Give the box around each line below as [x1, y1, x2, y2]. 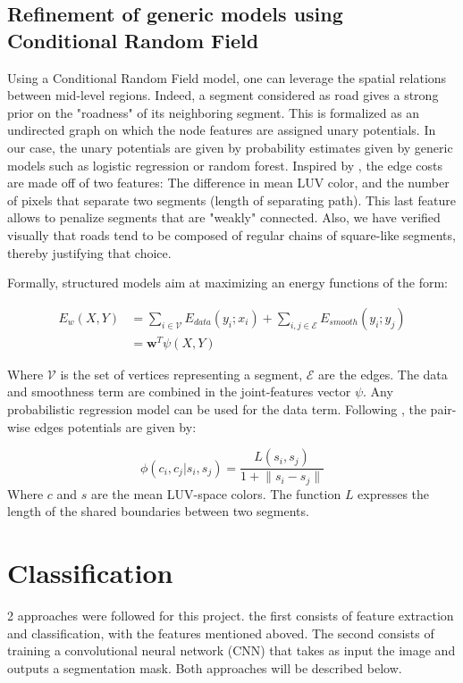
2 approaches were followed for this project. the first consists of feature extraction [7, 606, 454, 625]
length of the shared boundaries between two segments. [7, 502, 309, 521]
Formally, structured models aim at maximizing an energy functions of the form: [7, 273, 448, 292]
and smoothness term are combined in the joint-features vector [7, 382, 351, 401]
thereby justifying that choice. [7, 243, 172, 262]
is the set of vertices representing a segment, [60, 364, 303, 383]
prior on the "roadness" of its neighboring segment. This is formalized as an [7, 103, 420, 121]
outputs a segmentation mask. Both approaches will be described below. [7, 658, 402, 677]
